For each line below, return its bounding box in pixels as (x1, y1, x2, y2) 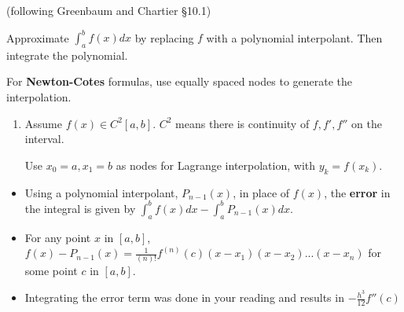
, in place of (233, 184, 290, 200)
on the (351, 115, 383, 131)
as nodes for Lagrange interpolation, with (116, 156, 316, 173)
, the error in (324, 184, 391, 200)
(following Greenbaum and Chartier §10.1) (6, 2, 211, 18)
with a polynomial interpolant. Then (206, 29, 383, 46)
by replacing (134, 29, 194, 46)
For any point (24, 229, 91, 245)
